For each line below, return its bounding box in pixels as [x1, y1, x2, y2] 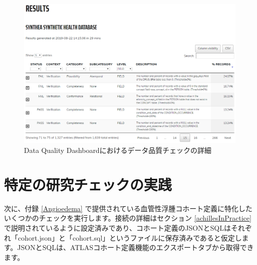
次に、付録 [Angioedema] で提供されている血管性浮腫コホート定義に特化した [4, 203, 253, 213]
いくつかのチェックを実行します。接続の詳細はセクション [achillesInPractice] [4, 213, 252, 223]
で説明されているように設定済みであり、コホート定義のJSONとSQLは [4, 222, 231, 233]
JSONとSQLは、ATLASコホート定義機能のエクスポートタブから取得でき [17, 242, 254, 253]
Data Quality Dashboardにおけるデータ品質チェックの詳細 [24, 145, 212, 155]
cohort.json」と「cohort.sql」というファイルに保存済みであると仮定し [17, 232, 242, 243]
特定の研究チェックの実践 [4, 174, 172, 194]
